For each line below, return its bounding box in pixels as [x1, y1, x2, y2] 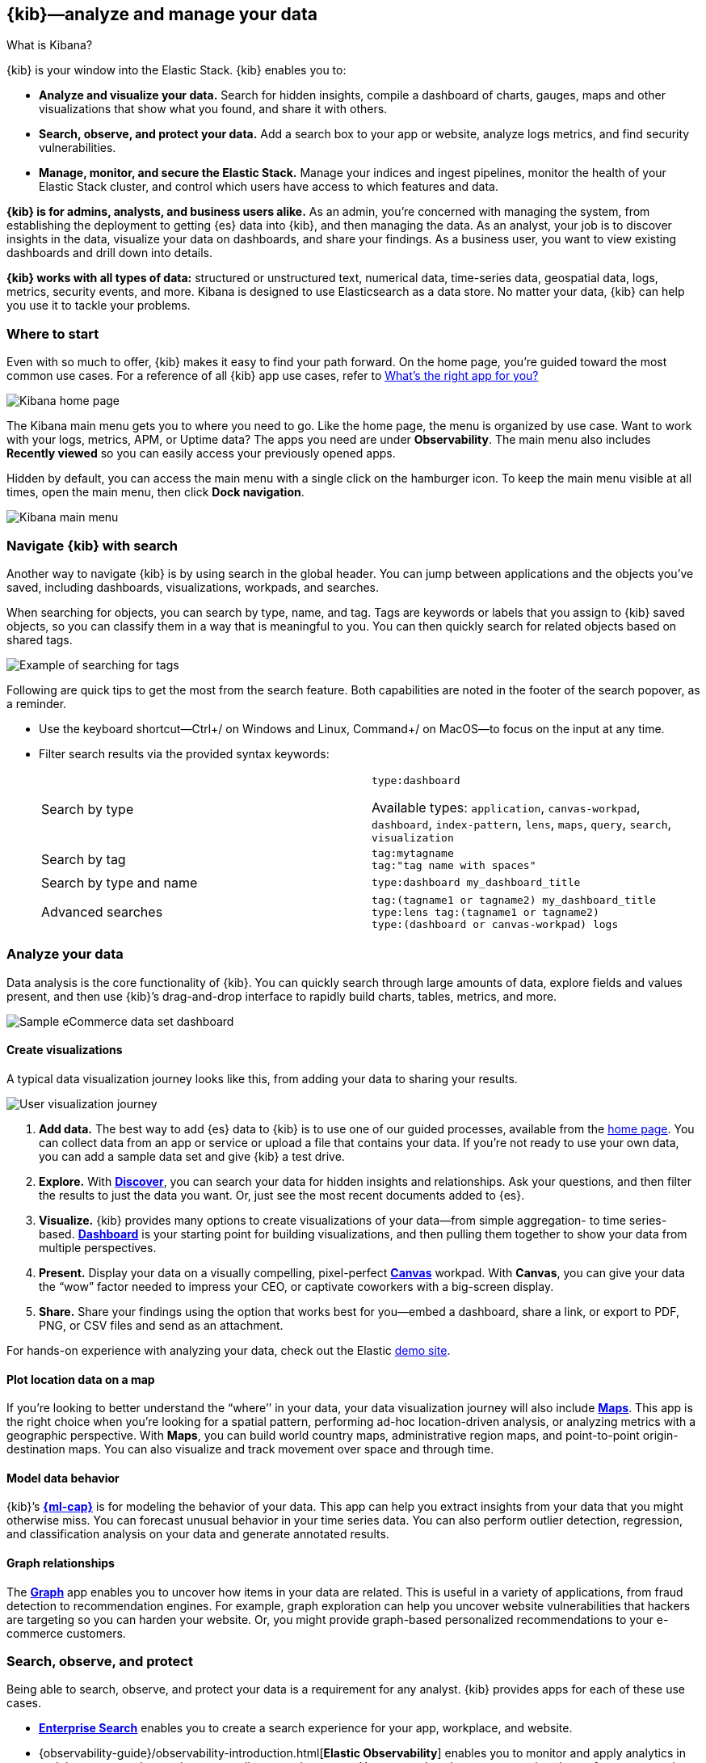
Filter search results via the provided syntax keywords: [39, 746, 330, 761]
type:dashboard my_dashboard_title [372, 876, 581, 889]
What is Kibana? [6, 38, 93, 53]
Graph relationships [6, 1555, 115, 1570]
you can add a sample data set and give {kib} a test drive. [39, 1149, 345, 1163]
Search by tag [41, 850, 126, 867]
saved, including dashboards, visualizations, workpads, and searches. [6, 580, 379, 594]
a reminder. [6, 696, 67, 711]
